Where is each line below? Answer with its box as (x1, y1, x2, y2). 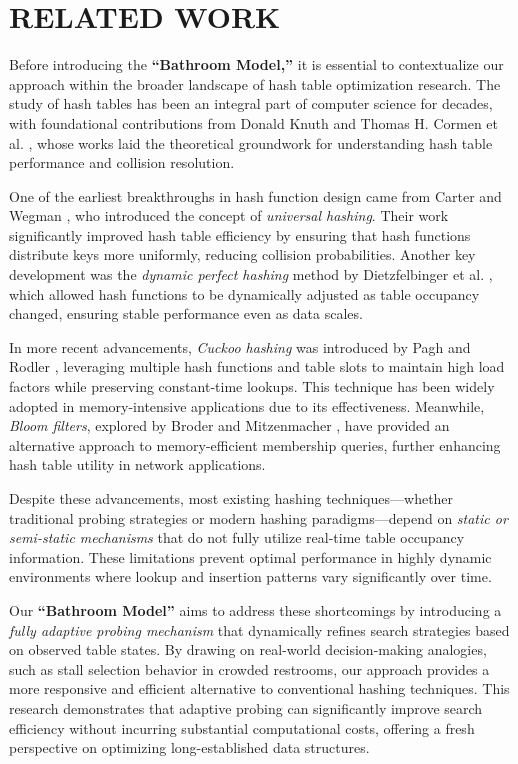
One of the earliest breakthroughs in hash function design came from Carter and (9, 185, 502, 206)
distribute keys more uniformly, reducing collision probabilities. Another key (9, 244, 476, 265)
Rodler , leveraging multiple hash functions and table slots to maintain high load (9, 356, 505, 377)
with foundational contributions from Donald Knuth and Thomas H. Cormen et (9, 112, 498, 133)
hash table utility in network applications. (9, 454, 266, 475)
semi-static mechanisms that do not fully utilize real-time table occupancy (9, 527, 465, 548)
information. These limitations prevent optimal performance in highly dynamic (9, 546, 492, 567)
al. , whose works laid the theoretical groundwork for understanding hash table (9, 132, 493, 153)
